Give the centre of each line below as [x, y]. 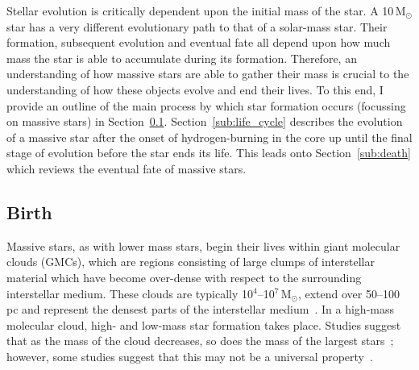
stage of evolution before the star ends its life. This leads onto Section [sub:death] [209, 153]
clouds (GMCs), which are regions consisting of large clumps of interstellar [191, 262]
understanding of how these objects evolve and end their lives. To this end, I [195, 89]
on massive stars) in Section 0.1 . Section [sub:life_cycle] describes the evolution [205, 121]
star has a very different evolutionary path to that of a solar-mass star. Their [197, 26]
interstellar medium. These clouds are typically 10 [130, 293]
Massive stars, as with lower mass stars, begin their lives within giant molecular [203, 245]
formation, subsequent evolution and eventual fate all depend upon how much [199, 42]
